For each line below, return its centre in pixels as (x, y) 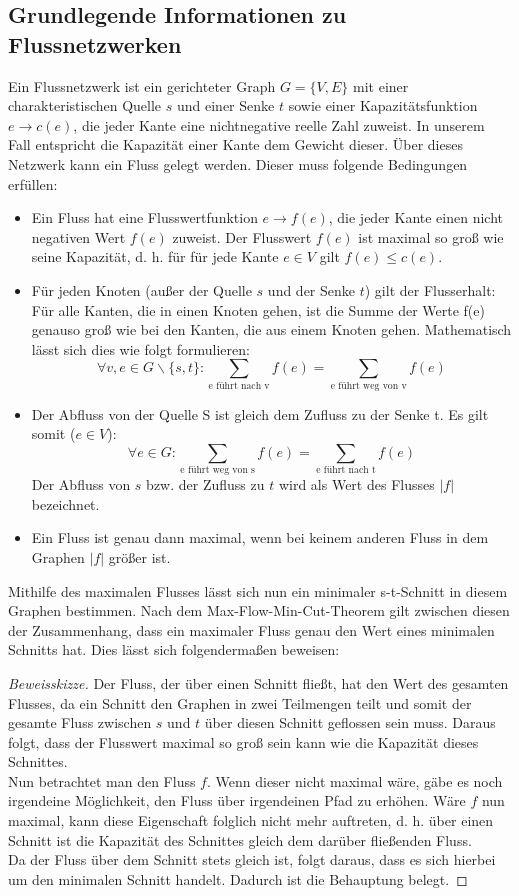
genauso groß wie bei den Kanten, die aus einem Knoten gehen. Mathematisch (271, 329)
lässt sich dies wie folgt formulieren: (140, 348)
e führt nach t (346, 470)
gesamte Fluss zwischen (80, 722)
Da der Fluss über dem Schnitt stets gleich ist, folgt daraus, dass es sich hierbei (252, 859)
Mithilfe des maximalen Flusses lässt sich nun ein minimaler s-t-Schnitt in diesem (258, 590)
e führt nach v (239, 385)
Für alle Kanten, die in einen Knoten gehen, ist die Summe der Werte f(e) (258, 309)
